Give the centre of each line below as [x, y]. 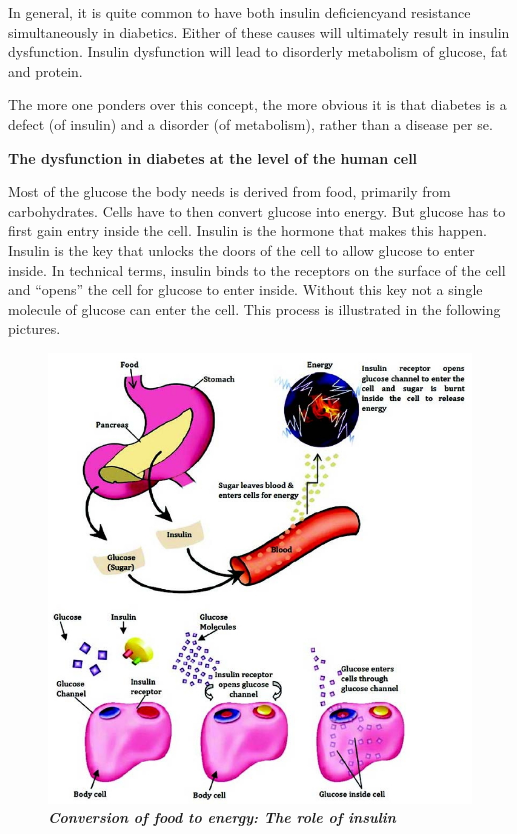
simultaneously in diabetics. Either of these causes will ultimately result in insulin [259, 31]
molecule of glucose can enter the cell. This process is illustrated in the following [254, 308]
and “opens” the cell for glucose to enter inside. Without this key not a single [245, 289]
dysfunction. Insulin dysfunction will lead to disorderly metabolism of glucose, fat [258, 51]
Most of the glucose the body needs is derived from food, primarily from [229, 191]
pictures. [34, 328]
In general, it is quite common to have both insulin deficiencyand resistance [239, 12]
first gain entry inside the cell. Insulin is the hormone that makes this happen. [247, 230]
